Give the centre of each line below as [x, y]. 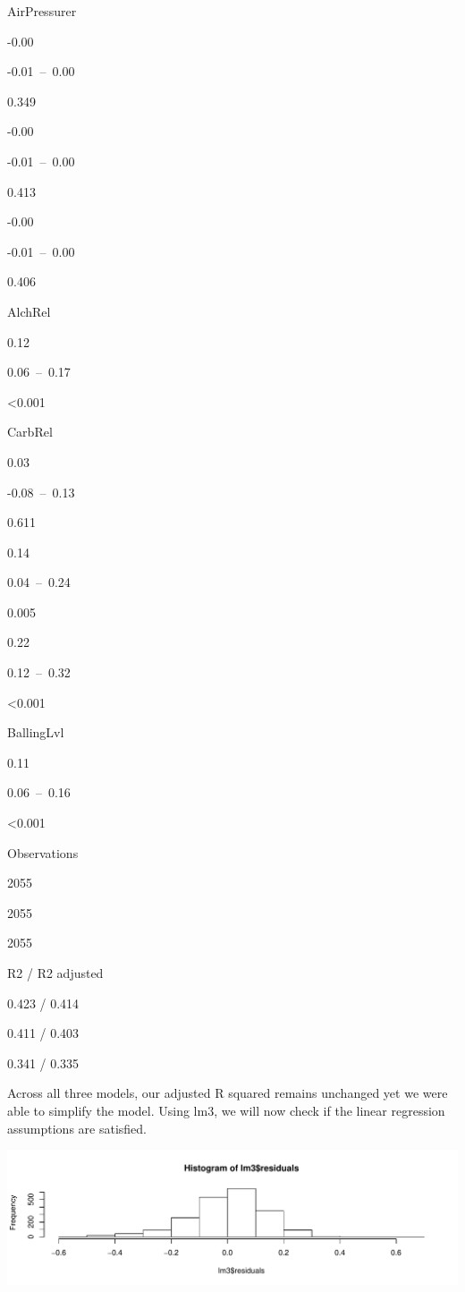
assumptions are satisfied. [77, 1128]
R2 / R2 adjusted [55, 973]
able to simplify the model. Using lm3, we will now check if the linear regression [226, 1110]
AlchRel [29, 311]
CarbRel [30, 432]
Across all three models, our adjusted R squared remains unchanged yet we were [228, 1093]
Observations [43, 852]
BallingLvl [36, 732]
